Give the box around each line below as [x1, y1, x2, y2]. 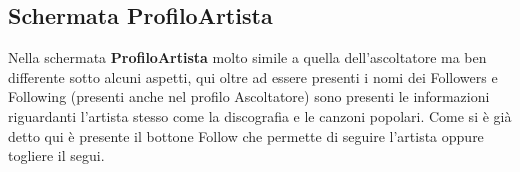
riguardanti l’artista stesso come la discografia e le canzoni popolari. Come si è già [8, 105, 512, 126]
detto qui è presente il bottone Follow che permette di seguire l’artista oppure [8, 125, 484, 146]
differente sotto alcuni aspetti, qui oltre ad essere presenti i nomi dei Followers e [8, 66, 498, 87]
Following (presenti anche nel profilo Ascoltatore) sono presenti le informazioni [8, 86, 490, 107]
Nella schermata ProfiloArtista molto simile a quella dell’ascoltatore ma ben [8, 47, 487, 68]
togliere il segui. [8, 145, 105, 166]
